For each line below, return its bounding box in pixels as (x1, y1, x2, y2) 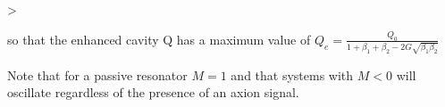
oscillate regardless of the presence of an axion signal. (7, 83, 299, 102)
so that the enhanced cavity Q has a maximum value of (7, 29, 311, 48)
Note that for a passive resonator (7, 65, 188, 84)
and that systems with (231, 65, 354, 84)
